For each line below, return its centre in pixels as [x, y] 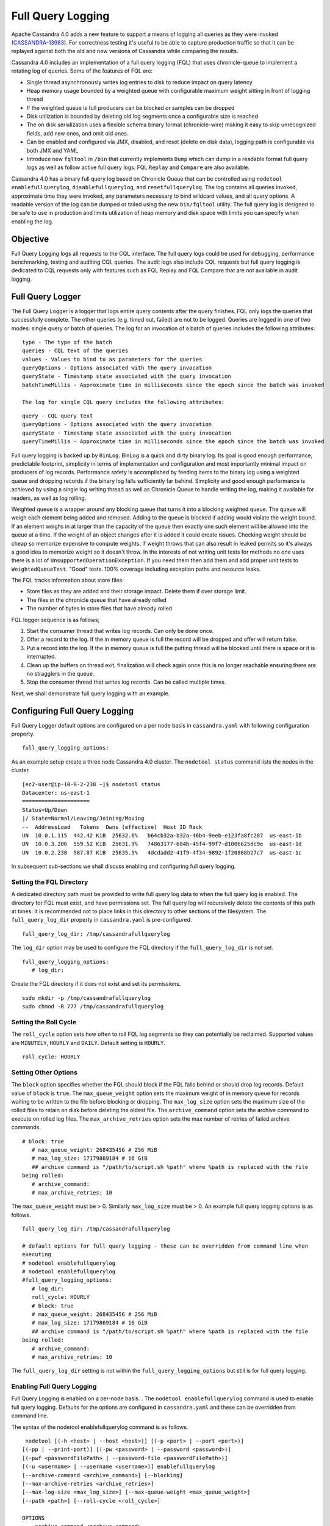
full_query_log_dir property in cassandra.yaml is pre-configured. [102, 920]
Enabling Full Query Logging [54, 1387]
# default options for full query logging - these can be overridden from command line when [165, 1246]
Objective [30, 239]
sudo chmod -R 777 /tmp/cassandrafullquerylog [93, 1007]
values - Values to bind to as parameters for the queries [112, 359]
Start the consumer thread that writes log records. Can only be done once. [120, 631]
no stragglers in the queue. [60, 673]
